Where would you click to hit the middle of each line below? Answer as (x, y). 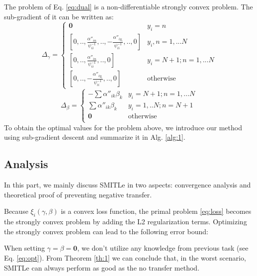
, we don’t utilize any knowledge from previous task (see (163, 248)
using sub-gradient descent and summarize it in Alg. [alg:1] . (95, 137)
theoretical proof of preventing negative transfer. (78, 194)
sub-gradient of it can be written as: (59, 16)
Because (16, 211)
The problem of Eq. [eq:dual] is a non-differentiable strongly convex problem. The (128, 6)
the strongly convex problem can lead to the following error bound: (106, 231)
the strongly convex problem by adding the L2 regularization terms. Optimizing (126, 222)
